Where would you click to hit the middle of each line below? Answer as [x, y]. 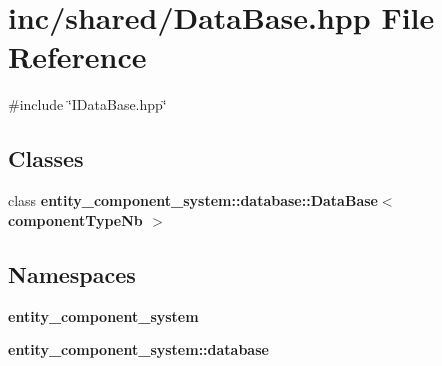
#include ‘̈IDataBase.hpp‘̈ [87, 104]
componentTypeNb [75, 219]
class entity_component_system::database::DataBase [193, 200]
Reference [77, 56]
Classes [46, 158]
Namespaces [72, 273]
